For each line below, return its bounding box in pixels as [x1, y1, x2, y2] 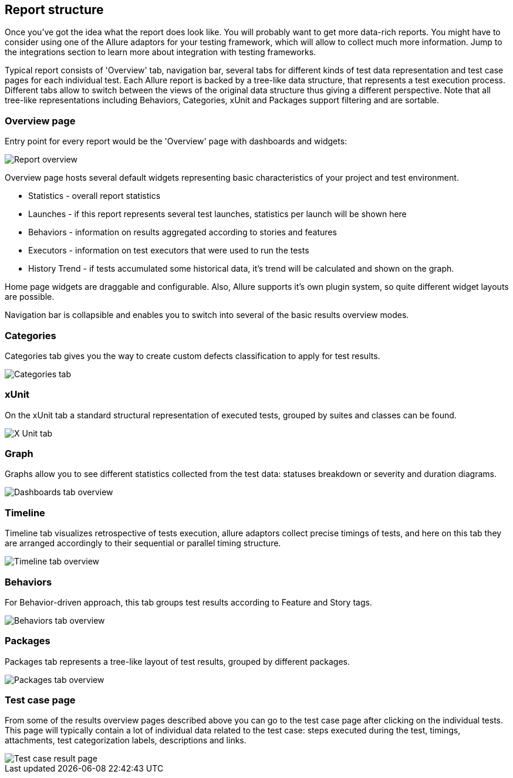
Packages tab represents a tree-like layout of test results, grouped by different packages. [5, 656, 350, 667]
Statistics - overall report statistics [28, 191, 161, 201]
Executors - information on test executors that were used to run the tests [28, 245, 309, 256]
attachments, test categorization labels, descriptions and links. [5, 735, 247, 746]
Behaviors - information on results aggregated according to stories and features [28, 227, 337, 238]
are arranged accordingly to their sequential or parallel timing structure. [5, 538, 281, 549]
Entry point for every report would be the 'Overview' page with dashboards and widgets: [5, 136, 347, 147]
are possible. [5, 292, 55, 302]
